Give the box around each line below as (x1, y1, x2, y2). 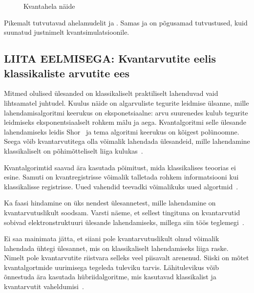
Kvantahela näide (23, 1, 75, 11)
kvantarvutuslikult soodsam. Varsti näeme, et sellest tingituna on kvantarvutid (4, 207, 240, 217)
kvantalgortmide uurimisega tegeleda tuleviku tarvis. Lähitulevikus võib (4, 262, 219, 272)
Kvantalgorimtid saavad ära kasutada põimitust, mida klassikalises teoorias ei (4, 162, 236, 172)
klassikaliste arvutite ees (4, 65, 129, 80)
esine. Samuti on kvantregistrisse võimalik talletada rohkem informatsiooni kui (4, 172, 239, 182)
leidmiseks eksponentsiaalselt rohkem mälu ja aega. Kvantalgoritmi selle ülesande (4, 117, 247, 127)
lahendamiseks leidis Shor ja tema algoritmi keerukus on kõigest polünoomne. (4, 126, 239, 136)
